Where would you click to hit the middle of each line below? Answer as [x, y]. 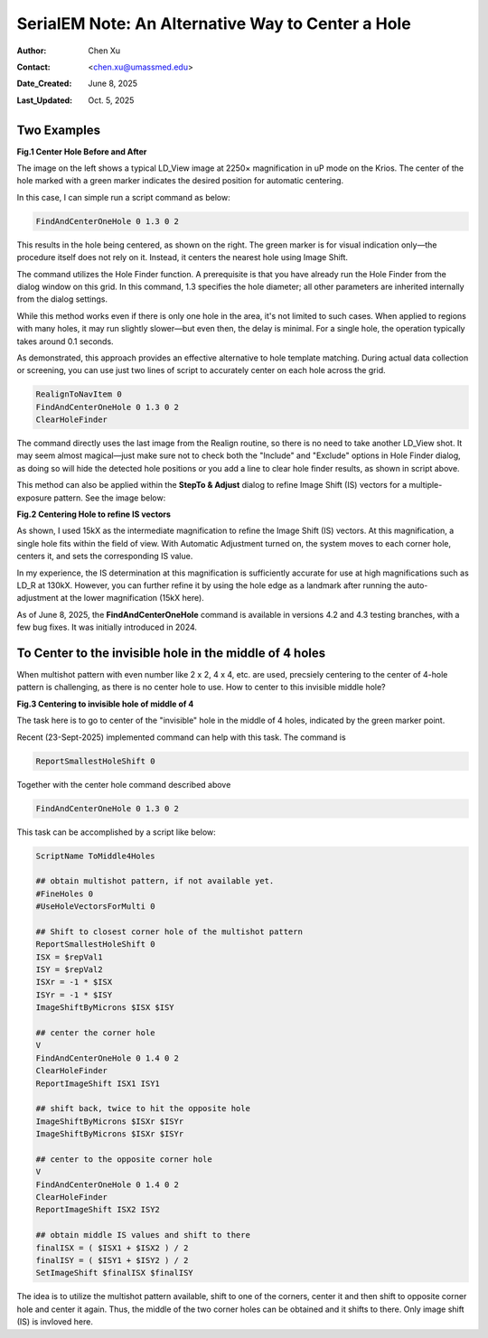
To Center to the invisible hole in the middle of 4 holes [171, 653]
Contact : [34, 67]
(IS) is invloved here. [55, 1322]
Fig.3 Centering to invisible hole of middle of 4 [105, 704]
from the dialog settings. [62, 299]
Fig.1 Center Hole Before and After [82, 151]
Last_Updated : [44, 100]
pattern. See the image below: [110, 498]
